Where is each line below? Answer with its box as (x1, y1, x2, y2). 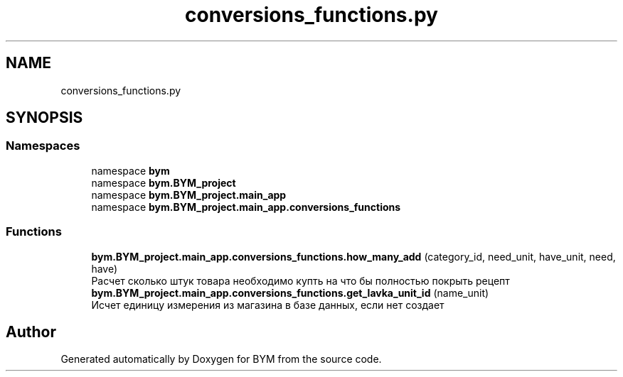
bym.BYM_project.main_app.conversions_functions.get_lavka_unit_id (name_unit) (91, 286, 489, 299)
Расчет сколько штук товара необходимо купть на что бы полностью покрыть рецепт (91, 274, 510, 287)
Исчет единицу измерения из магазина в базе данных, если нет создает (91, 298, 444, 311)
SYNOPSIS (6, 109, 83, 127)
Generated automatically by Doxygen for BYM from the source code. (60, 353, 382, 366)
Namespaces (6, 138, 80, 153)
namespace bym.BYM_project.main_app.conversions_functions (91, 200, 401, 213)
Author (6, 322, 56, 341)
